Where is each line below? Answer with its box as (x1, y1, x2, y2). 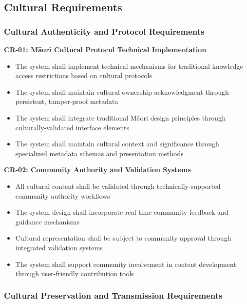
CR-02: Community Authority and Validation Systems (4, 164, 191, 175)
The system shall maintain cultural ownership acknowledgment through (15, 86, 229, 97)
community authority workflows (15, 190, 110, 201)
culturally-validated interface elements (15, 122, 129, 132)
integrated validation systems (15, 242, 103, 252)
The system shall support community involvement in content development (15, 259, 236, 269)
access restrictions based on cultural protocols (15, 70, 152, 81)
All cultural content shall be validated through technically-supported (15, 181, 221, 191)
